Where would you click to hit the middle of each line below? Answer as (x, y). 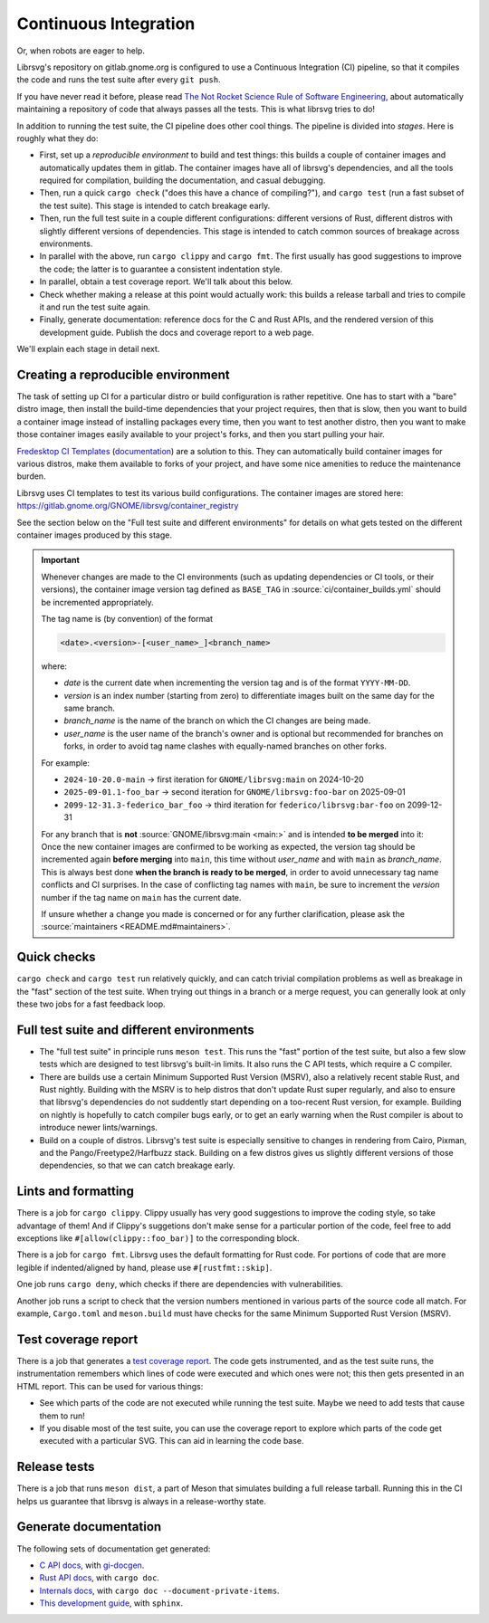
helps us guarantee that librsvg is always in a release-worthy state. (142, 1501)
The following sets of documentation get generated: (114, 1549)
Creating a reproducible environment (123, 374)
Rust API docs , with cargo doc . (100, 1578)
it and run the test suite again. (95, 307)
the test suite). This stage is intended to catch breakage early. (155, 205)
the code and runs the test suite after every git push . (119, 80)
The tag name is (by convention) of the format (127, 618)
